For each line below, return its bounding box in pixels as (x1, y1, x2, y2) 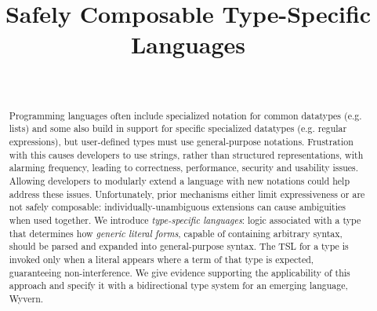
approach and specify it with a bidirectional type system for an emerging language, (9, 279, 348, 292)
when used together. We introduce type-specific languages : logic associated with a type (9, 213, 361, 226)
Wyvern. (9, 291, 44, 305)
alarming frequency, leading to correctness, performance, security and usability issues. (9, 161, 359, 174)
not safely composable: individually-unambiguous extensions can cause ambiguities (9, 200, 346, 214)
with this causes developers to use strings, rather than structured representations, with (9, 148, 364, 161)
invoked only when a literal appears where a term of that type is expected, (9, 252, 314, 265)
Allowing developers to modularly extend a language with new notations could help (9, 174, 350, 187)
